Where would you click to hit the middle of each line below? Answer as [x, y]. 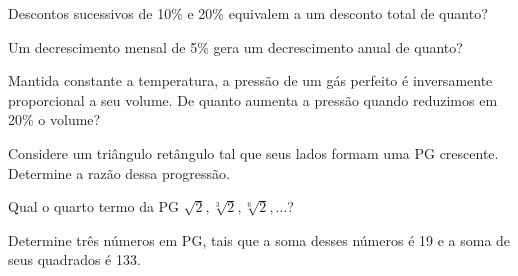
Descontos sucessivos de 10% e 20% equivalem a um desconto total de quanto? [248, 13]
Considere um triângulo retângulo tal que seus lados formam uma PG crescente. [253, 152]
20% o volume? [54, 119]
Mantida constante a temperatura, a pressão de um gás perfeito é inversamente [250, 80]
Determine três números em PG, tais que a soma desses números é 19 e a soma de [259, 239]
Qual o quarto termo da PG [94, 206]
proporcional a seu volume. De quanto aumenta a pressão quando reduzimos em [253, 99]
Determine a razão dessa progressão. [119, 172]
